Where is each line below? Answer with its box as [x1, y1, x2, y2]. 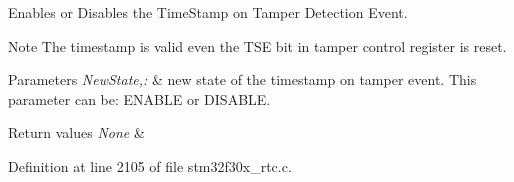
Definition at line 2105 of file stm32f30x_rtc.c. [8, 155, 292, 176]
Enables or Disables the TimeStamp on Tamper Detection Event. [8, 2, 408, 22]
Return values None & [8, 122, 145, 143]
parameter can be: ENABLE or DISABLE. [8, 88, 271, 109]
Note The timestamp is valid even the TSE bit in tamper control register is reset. [8, 35, 507, 56]
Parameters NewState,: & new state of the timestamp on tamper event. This [8, 69, 477, 90]
